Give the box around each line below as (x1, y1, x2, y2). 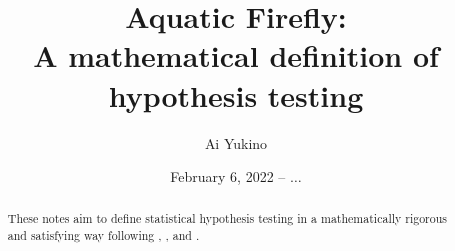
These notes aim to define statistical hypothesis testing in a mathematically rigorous (7, 210, 447, 227)
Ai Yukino (204, 132, 268, 153)
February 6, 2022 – (170, 166, 286, 187)
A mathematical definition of (33, 35, 439, 76)
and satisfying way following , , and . (7, 227, 200, 244)
